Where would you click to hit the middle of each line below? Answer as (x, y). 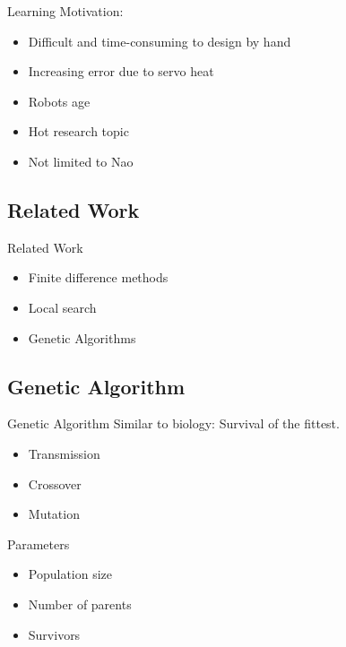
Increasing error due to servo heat (121, 71)
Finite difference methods (98, 277)
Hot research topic (78, 131)
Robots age (59, 101)
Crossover (55, 483)
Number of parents (80, 604)
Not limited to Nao (81, 161)
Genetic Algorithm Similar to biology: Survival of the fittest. (173, 423)
